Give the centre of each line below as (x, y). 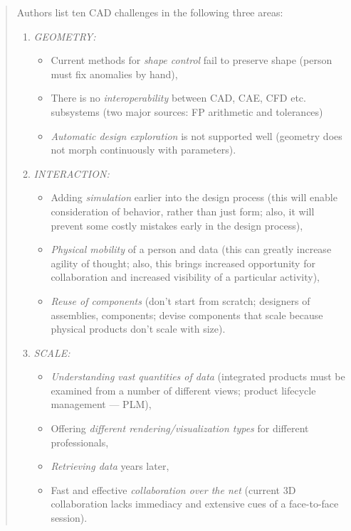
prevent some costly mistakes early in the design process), (177, 225)
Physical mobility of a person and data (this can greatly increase (191, 249)
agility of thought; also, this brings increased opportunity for (183, 263)
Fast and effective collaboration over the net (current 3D (173, 489)
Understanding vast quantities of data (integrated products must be (198, 376)
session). (69, 518)
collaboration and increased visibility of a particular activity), (185, 277)
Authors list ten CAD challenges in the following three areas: (150, 12)
